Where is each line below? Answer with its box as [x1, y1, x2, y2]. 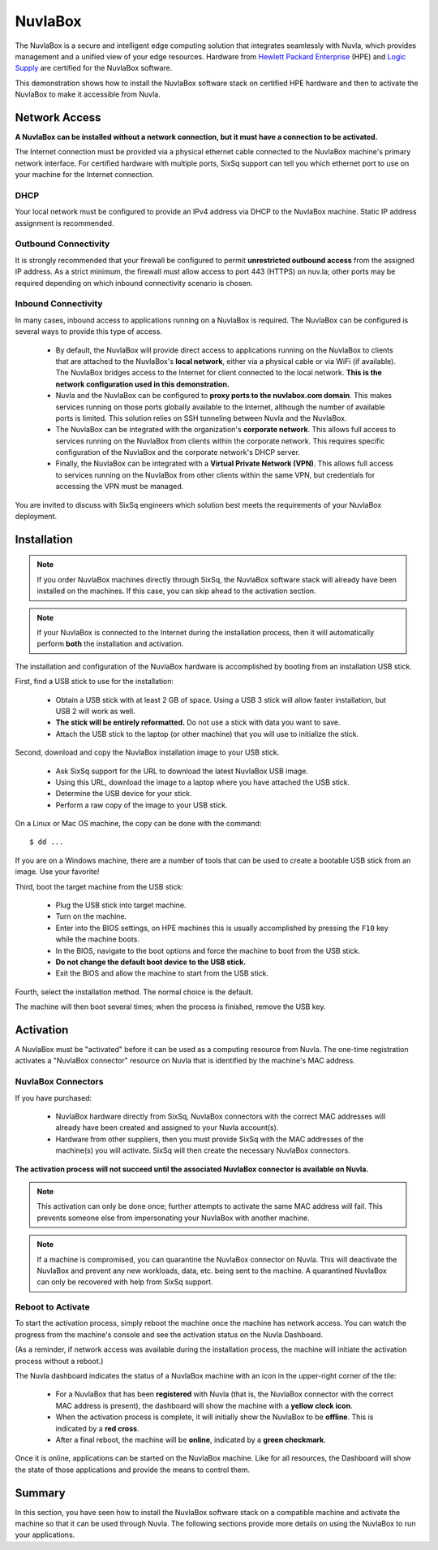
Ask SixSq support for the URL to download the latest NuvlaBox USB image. [55, 766, 308, 776]
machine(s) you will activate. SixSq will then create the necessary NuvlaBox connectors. [55, 1145, 350, 1155]
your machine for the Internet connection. [15, 170, 154, 180]
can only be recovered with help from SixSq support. [36, 1277, 214, 1287]
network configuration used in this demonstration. [55, 379, 230, 389]
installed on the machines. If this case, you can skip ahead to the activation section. [36, 586, 316, 596]
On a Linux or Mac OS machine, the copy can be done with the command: [15, 819, 262, 829]
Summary [15, 1486, 66, 1500]
